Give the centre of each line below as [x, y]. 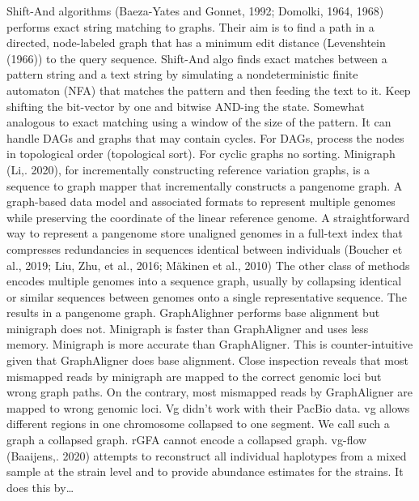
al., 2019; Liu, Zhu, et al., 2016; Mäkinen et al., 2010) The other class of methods [208, 265]
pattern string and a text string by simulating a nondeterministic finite [182, 74]
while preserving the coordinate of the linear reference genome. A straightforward [208, 217]
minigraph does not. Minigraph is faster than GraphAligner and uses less [188, 328]
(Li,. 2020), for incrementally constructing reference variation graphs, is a [188, 169]
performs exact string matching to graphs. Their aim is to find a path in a [190, 26]
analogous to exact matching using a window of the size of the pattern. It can [199, 122]
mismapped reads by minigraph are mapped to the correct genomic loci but [194, 376]
